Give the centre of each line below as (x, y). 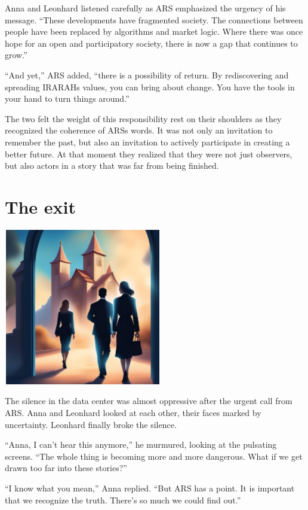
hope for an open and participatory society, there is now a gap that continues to (151, 43)
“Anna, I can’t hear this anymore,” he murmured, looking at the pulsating (141, 444)
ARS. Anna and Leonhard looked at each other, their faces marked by (133, 413)
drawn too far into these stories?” (66, 468)
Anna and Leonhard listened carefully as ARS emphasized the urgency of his (145, 8)
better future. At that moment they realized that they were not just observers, (149, 154)
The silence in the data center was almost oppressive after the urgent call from (149, 401)
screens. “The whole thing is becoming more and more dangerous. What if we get (154, 456)
